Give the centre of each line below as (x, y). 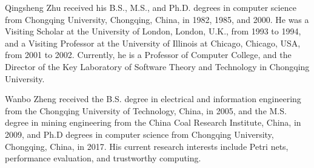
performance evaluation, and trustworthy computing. (103, 158)
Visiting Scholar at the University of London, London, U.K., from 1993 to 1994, (153, 31)
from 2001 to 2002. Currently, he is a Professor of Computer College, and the (148, 55)
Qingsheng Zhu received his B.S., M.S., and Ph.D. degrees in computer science (151, 7)
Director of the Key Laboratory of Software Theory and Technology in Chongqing (157, 66)
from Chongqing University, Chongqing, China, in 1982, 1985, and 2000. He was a (157, 19)
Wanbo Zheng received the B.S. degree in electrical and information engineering (153, 99)
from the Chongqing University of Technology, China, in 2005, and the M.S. (146, 110)
